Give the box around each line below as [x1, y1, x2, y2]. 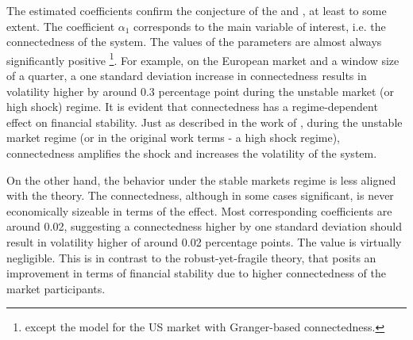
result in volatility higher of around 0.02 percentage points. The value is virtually [6, 233, 402, 250]
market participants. [6, 280, 106, 296]
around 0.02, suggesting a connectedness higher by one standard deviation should [6, 218, 403, 235]
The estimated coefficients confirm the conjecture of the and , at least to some [6, 2, 387, 18]
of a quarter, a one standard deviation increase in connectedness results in [6, 67, 367, 84]
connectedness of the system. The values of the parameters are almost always [6, 33, 382, 50]
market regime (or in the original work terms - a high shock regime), [6, 129, 340, 146]
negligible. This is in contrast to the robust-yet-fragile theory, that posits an [6, 249, 376, 266]
